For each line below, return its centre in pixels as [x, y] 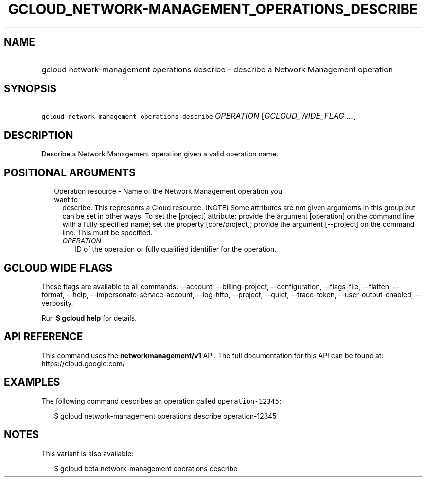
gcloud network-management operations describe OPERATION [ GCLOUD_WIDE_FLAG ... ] [199, 116]
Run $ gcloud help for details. [89, 318]
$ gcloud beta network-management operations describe [146, 468]
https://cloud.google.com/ [83, 363]
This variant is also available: [88, 453]
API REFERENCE [44, 337]
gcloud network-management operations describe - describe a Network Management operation [217, 69]
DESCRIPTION [39, 135]
